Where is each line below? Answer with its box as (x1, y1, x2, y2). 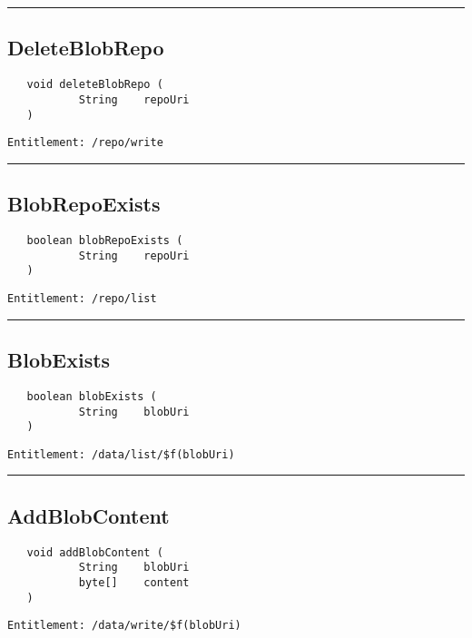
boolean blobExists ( (26, 389, 157, 403)
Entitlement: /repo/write (7, 136, 163, 150)
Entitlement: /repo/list (7, 292, 157, 305)
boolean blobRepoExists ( (26, 234, 183, 248)
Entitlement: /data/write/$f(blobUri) (7, 619, 241, 633)
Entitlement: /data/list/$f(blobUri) (7, 447, 235, 461)
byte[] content (78, 576, 190, 589)
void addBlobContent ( (26, 545, 163, 559)
